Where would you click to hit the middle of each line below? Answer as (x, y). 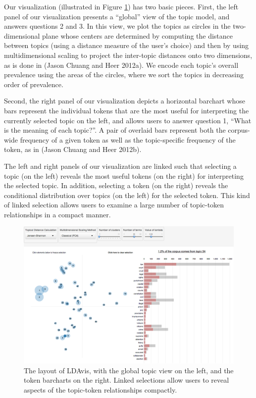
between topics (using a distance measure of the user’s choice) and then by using (127, 45)
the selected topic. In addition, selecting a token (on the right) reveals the (116, 185)
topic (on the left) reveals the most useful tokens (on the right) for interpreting (124, 175)
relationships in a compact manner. (57, 214)
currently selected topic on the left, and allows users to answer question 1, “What (128, 120)
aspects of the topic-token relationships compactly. (101, 389)
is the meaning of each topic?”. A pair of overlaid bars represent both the (115, 130)
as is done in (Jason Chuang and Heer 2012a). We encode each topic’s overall (121, 65)
